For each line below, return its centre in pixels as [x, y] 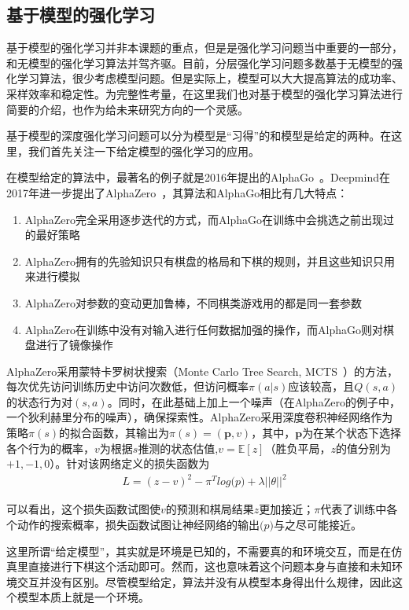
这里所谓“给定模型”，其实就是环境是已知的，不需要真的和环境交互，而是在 [199, 551]
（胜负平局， [298, 448]
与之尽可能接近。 [317, 524]
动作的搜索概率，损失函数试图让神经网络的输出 [138, 524]
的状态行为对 [39, 401]
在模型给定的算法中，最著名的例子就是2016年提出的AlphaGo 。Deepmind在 [198, 177]
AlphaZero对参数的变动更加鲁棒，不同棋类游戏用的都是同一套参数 [193, 302]
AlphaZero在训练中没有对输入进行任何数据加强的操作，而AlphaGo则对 [204, 329]
